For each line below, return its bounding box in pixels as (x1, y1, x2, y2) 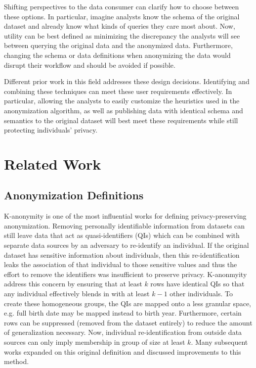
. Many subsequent (191, 337, 248, 347)
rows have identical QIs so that (150, 278, 245, 289)
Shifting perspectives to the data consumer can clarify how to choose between (4, 1, 239, 11)
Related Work (4, 153, 101, 174)
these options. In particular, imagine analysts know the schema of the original (4, 11, 240, 21)
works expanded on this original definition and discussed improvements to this (4, 346, 241, 357)
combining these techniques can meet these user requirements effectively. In (4, 86, 232, 96)
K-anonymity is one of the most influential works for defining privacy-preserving (4, 211, 247, 221)
